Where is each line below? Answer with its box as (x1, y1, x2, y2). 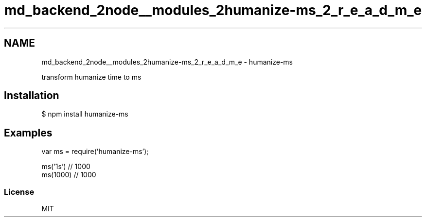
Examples (4, 126, 53, 139)
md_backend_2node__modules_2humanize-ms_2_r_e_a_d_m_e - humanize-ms (41, 57, 293, 66)
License (4, 187, 35, 197)
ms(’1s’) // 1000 (41, 162, 90, 171)
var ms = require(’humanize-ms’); (41, 147, 149, 156)
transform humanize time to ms (41, 72, 142, 81)
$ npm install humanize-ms (41, 110, 128, 119)
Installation (4, 89, 59, 102)
